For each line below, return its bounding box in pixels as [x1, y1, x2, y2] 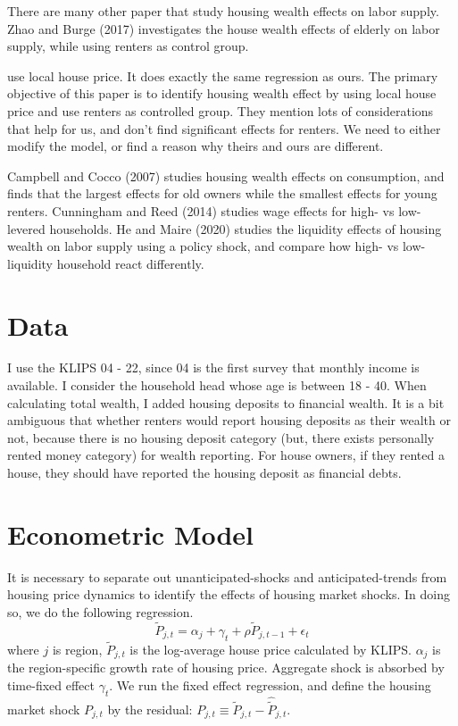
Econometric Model [7, 515, 254, 552]
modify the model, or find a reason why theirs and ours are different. [7, 137, 384, 155]
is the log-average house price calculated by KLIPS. [129, 639, 412, 658]
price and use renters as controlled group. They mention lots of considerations [7, 101, 434, 120]
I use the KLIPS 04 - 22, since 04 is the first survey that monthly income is [7, 358, 420, 377]
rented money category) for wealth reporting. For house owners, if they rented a [7, 446, 445, 464]
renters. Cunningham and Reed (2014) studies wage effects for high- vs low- [7, 201, 421, 220]
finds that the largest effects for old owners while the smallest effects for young [7, 184, 437, 203]
